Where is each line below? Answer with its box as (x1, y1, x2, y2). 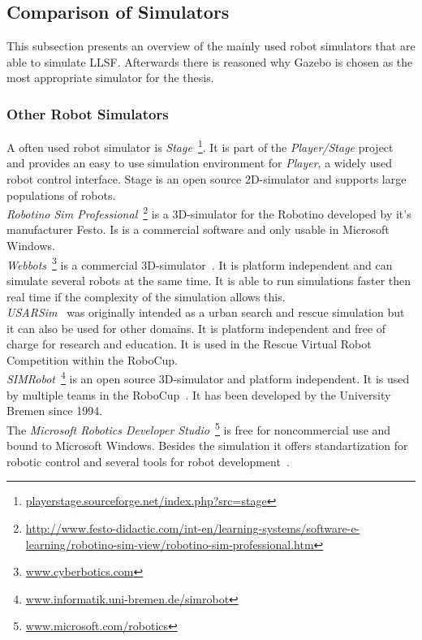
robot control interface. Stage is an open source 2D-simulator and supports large (6, 171, 407, 188)
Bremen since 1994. (6, 402, 103, 419)
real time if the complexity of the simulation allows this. (6, 288, 286, 305)
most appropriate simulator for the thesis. (6, 69, 214, 86)
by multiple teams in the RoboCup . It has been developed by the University (6, 386, 391, 403)
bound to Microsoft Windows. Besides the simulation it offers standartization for (6, 437, 408, 454)
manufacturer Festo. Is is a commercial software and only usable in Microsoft (6, 221, 390, 238)
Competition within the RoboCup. (6, 351, 179, 368)
